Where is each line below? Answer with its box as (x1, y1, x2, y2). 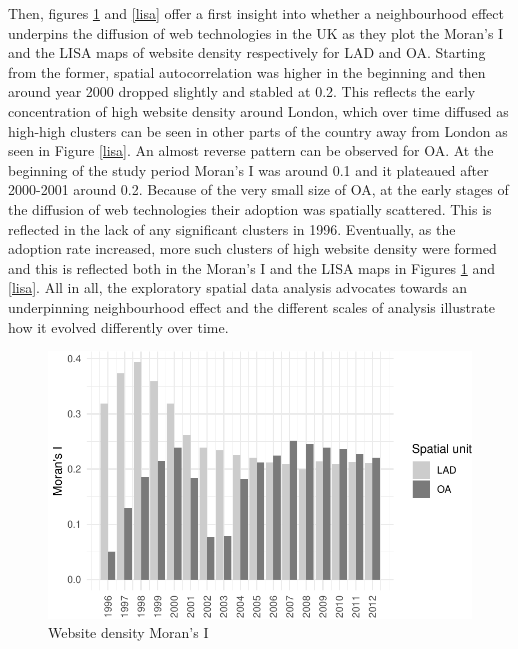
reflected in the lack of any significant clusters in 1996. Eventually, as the (8, 218, 456, 239)
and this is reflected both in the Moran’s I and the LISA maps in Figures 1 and (8, 257, 496, 278)
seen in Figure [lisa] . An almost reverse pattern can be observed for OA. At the (8, 140, 494, 161)
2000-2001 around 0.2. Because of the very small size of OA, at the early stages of (8, 179, 509, 200)
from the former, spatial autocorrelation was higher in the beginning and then (8, 61, 486, 82)
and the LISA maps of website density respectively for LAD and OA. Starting (8, 42, 486, 63)
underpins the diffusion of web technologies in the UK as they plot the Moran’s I (8, 22, 504, 43)
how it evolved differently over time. (8, 316, 229, 337)
